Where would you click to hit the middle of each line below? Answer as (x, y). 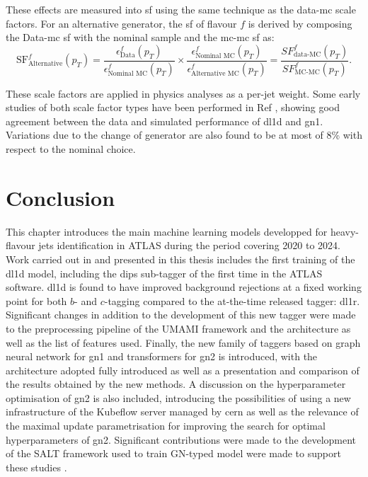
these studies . (36, 467)
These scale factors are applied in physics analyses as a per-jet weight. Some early (183, 93)
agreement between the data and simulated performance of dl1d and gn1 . (165, 121)
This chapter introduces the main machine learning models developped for (167, 231)
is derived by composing (300, 23)
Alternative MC (215, 74)
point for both (36, 300)
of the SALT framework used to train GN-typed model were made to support (173, 453)
